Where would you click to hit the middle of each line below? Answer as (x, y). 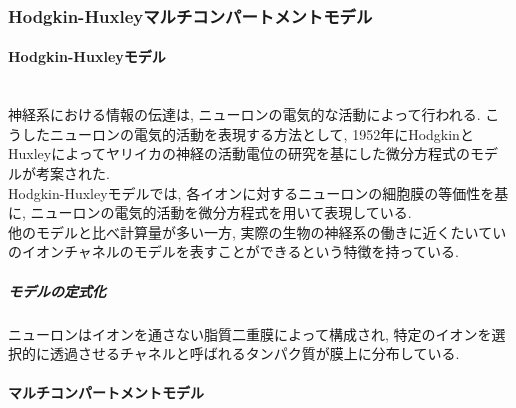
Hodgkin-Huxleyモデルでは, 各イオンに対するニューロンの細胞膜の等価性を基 (258, 192)
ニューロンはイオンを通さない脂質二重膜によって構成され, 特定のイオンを (250, 333)
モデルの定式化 (57, 290)
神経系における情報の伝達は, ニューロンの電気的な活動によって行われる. (244, 114)
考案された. (72, 173)
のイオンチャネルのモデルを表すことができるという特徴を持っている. (233, 251)
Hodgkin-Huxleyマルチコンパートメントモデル (190, 15)
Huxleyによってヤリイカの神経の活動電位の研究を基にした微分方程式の (239, 153)
